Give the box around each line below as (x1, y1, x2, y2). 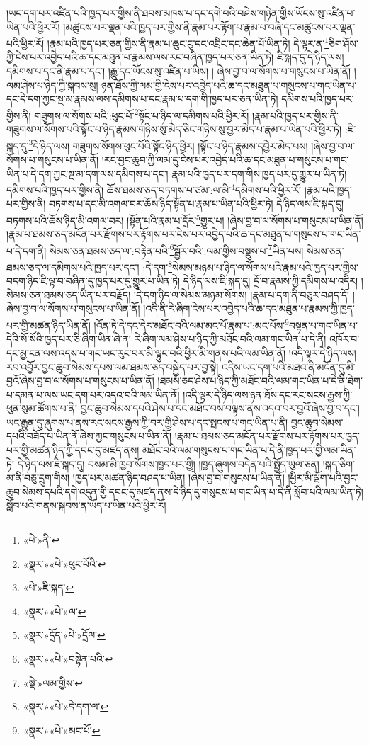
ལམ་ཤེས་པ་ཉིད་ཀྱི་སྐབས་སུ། (6, 77, 98, 92)
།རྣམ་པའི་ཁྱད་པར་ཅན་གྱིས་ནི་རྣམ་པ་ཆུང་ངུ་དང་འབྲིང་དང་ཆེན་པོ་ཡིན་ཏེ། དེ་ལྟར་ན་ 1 (47, 34, 329, 50)
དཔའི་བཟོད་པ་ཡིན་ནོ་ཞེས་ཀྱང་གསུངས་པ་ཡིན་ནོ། (6, 428, 172, 443)
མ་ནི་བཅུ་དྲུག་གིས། (6, 470, 70, 485)
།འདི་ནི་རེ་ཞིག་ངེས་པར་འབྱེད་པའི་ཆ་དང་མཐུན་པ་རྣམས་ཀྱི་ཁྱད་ (143, 301, 355, 316)
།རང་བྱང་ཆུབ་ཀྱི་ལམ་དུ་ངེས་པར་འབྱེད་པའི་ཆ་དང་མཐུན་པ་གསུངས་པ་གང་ (101, 152, 348, 166)
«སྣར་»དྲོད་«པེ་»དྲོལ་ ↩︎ (23, 627, 106, 642)
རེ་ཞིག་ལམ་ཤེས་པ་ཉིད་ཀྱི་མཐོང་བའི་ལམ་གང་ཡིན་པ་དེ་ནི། (134, 331, 327, 346)
